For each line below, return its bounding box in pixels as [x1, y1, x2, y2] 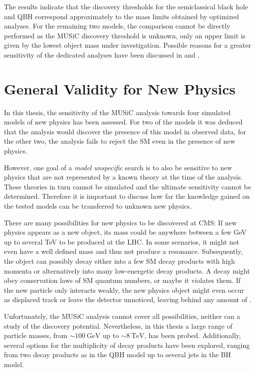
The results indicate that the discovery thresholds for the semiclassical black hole [4, 1, 248, 11]
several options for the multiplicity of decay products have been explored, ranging [4, 340, 250, 350]
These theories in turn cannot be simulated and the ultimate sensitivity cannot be [4, 181, 251, 191]
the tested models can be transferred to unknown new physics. [4, 201, 192, 211]
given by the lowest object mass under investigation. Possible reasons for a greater [4, 40, 252, 50]
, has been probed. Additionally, [144, 330, 241, 340]
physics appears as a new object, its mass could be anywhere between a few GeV [4, 227, 247, 237]
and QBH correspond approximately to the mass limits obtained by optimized [4, 11, 239, 21]
